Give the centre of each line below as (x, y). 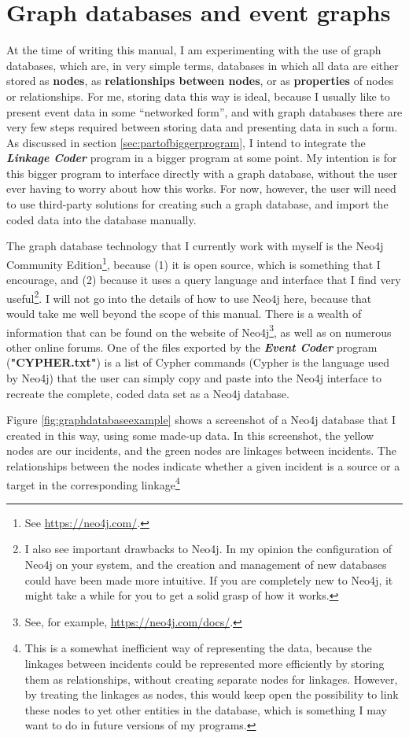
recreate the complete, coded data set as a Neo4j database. (148, 393)
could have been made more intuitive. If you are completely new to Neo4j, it (209, 579)
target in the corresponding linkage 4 (93, 483)
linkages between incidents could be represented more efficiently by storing (204, 663)
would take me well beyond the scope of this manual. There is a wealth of (184, 313)
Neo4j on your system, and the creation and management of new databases (206, 564)
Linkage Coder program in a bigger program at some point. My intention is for (202, 158)
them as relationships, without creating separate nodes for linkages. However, (211, 679)
